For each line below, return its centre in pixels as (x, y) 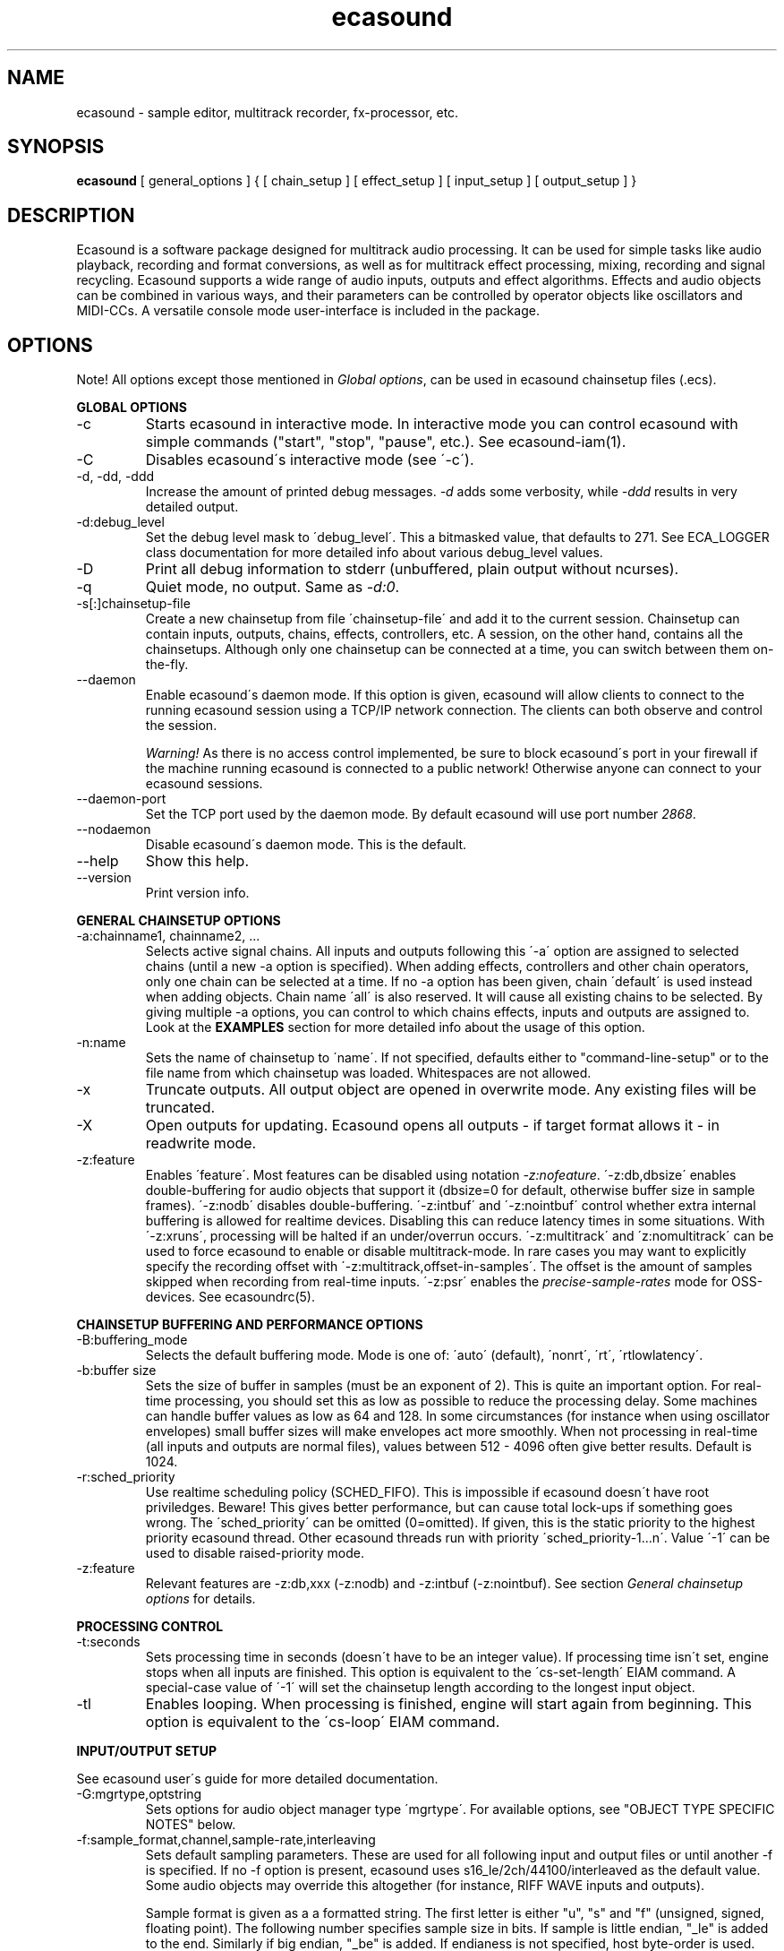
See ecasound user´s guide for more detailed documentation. (257, 1779)
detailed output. (192, 507)
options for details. (200, 1599)
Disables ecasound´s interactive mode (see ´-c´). (310, 460)
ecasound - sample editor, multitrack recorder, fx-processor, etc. (268, 112)
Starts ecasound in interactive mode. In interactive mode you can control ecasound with (442, 424)
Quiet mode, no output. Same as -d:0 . (273, 587)
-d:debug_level (120, 522)
